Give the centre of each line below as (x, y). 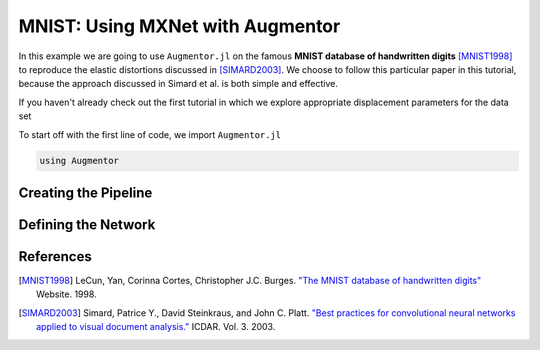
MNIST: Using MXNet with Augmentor (179, 26)
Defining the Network (87, 224)
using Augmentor (79, 161)
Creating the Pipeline (85, 192)
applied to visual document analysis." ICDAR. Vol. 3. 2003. (156, 327)
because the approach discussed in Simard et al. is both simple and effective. (178, 84)
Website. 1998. (66, 294)
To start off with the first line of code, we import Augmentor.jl (150, 134)
